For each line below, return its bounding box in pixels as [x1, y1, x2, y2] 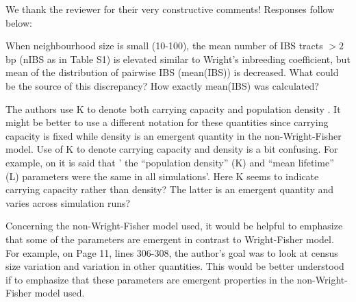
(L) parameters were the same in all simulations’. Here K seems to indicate [5, 168, 319, 183]
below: [5, 15, 32, 29]
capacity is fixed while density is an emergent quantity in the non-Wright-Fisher [5, 128, 342, 142]
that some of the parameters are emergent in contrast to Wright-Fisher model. [5, 231, 334, 246]
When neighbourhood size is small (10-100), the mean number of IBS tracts [5, 38, 323, 53]
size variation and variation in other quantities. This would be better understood [5, 259, 344, 273]
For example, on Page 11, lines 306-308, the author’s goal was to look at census [5, 245, 338, 260]
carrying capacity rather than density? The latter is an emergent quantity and [5, 182, 334, 197]
